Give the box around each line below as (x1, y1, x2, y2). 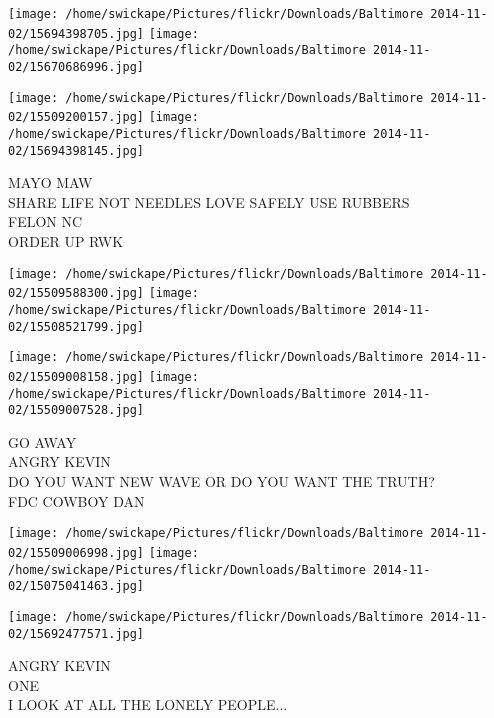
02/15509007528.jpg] (8, 403, 145, 418)
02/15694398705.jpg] (8, 26, 145, 41)
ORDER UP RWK (8, 231, 124, 252)
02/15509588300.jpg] (8, 286, 145, 301)
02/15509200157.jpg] (8, 110, 145, 125)
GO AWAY (8, 431, 77, 452)
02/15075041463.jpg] (8, 579, 145, 594)
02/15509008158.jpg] (8, 369, 145, 384)
